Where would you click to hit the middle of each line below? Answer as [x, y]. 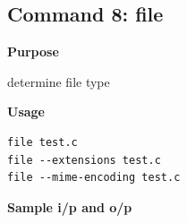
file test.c [42, 142]
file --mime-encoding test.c [94, 178]
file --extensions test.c [84, 160]
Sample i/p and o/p [70, 206]
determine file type [59, 81]
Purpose [33, 51]
